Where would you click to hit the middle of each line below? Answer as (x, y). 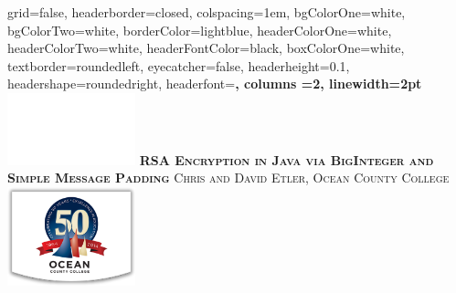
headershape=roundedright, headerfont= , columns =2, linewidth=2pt (215, 84)
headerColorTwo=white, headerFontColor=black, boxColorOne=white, (206, 48)
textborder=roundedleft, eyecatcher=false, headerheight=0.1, (179, 65)
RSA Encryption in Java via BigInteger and (286, 159)
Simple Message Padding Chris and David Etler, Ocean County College (228, 178)
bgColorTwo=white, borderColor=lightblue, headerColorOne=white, (200, 30)
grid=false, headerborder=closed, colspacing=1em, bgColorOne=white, (207, 12)
